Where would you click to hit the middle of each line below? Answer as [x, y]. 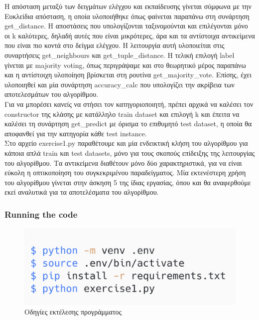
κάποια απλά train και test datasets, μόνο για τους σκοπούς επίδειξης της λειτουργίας [130, 153]
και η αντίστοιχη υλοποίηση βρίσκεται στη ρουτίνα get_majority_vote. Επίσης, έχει [128, 75]
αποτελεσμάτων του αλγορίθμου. [52, 94]
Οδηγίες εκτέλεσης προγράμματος [73, 312]
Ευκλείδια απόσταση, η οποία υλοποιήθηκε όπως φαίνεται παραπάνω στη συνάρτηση [127, 16]
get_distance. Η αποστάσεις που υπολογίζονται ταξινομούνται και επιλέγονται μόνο [126, 26]
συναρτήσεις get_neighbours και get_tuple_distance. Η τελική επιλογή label [120, 55]
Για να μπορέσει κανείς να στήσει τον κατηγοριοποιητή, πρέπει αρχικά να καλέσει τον [129, 104]
